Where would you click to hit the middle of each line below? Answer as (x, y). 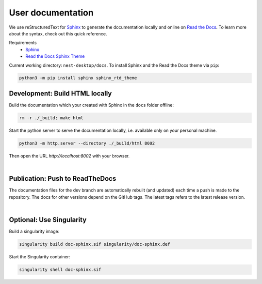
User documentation (51, 13)
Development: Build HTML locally (60, 93)
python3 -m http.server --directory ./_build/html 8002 (87, 143)
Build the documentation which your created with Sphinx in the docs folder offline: (91, 105)
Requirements (23, 43)
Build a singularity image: (34, 231)
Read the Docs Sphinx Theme (55, 56)
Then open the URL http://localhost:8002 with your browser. (69, 156)
